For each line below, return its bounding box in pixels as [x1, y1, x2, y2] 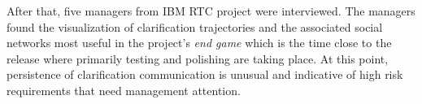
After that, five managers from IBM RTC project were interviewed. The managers [7, 2, 415, 19]
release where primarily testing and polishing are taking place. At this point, [7, 50, 389, 67]
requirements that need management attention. [7, 81, 241, 98]
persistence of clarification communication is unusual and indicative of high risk [7, 66, 403, 83]
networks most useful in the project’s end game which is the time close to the [7, 34, 392, 51]
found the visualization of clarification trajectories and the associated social [7, 18, 383, 35]
